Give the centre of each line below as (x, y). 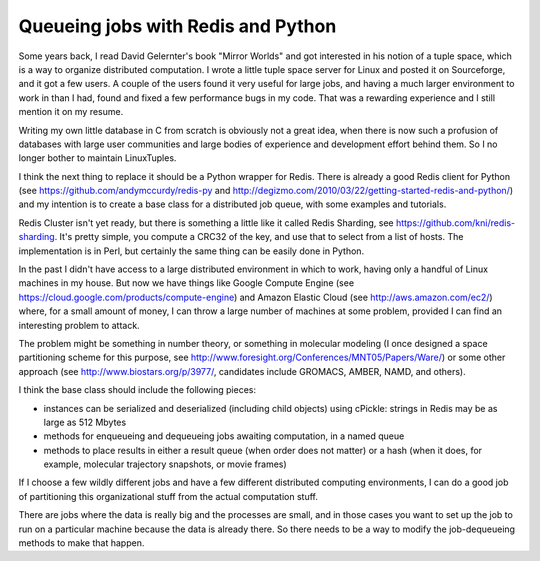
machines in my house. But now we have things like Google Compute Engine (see (186, 283)
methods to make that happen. (81, 543)
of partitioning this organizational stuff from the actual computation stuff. (168, 496)
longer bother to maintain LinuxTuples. (97, 158)
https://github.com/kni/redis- (455, 222)
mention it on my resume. (71, 112)
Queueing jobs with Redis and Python (177, 26)
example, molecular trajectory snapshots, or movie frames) (165, 464)
